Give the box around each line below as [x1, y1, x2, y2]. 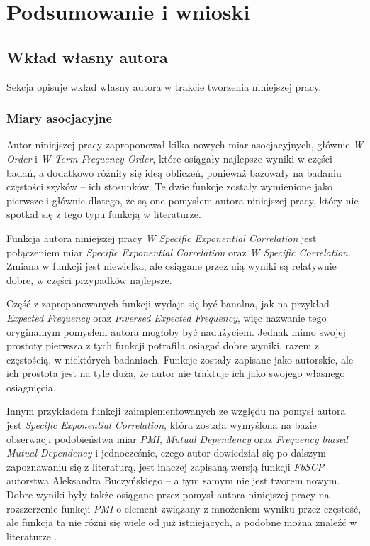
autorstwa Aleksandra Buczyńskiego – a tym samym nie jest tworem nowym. [6, 473, 340, 488]
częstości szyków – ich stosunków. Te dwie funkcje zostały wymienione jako [6, 179, 333, 194]
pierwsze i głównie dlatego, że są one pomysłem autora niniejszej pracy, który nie [6, 192, 359, 207]
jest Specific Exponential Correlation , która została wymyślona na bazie [6, 417, 317, 432]
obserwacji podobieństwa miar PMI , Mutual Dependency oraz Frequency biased [6, 431, 349, 446]
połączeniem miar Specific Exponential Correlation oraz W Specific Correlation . [6, 244, 351, 259]
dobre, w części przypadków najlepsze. [6, 272, 172, 287]
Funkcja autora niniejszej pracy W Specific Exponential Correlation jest [6, 230, 317, 245]
